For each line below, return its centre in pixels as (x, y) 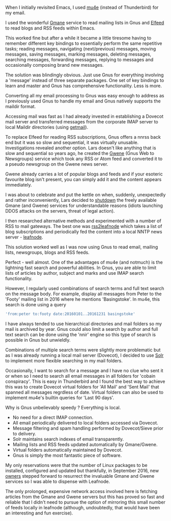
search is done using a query (36, 305)
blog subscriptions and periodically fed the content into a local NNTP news (84, 232)
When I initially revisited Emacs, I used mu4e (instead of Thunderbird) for (82, 7)
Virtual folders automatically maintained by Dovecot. (67, 450)
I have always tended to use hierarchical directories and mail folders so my (83, 324)
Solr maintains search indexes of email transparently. (68, 439)
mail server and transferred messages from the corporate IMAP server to (82, 122)
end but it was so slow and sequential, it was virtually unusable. (72, 142)
